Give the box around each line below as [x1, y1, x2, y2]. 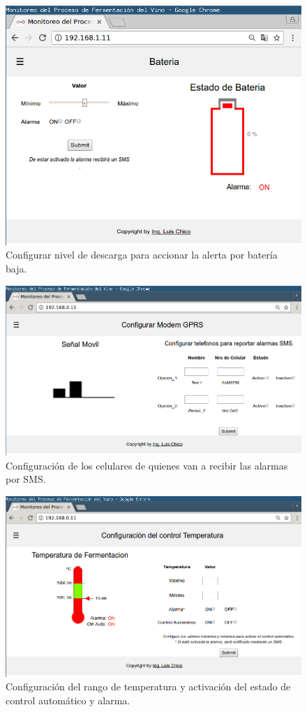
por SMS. [6, 472, 46, 486]
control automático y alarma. [6, 692, 130, 707]
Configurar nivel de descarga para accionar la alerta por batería [6, 247, 278, 262]
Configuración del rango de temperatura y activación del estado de [6, 679, 291, 694]
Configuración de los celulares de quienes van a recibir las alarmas [6, 458, 288, 472]
